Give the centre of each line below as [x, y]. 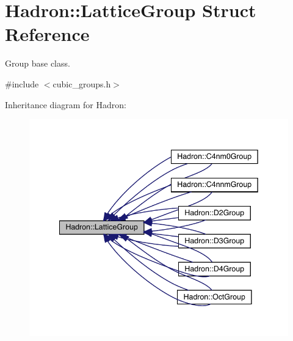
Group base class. [38, 63]
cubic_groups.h [82, 83]
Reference [47, 34]
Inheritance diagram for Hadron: [66, 104]
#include [22, 83]
